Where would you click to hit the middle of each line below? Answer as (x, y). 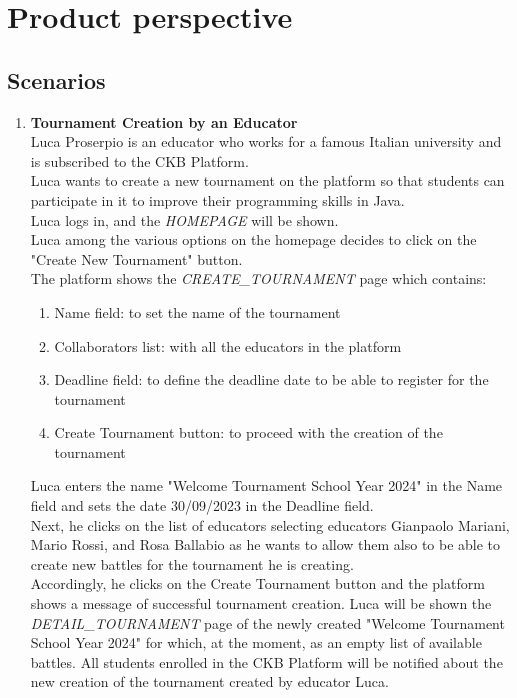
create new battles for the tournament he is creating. (192, 563)
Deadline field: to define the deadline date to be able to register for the (271, 379)
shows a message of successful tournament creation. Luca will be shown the (261, 603)
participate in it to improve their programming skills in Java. (217, 199)
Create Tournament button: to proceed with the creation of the (248, 432)
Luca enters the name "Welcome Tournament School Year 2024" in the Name (266, 485)
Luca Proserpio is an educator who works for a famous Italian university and (266, 141)
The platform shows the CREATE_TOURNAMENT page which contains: (258, 278)
